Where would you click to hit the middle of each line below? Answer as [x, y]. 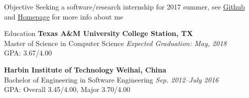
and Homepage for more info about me [64, 16]
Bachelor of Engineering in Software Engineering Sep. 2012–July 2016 [111, 79]
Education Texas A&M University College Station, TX [99, 33]
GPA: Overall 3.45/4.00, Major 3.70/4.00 [67, 89]
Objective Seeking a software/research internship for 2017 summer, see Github [125, 6]
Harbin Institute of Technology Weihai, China [85, 69]
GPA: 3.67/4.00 [28, 53]
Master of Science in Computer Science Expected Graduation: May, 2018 [115, 43]
